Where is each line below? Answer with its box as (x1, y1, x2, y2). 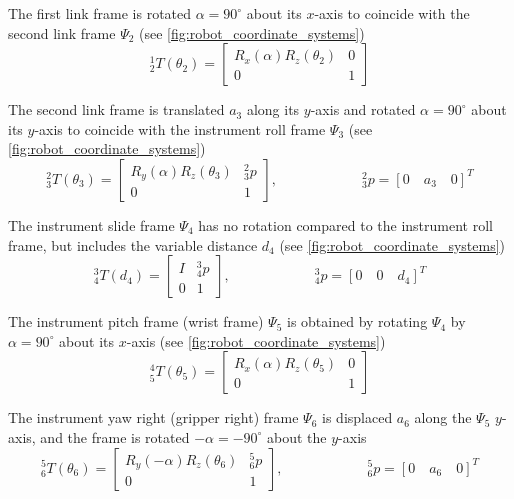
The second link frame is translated (8, 99, 225, 120)
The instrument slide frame (8, 214, 175, 235)
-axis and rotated (310, 99, 416, 120)
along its (246, 99, 300, 120)
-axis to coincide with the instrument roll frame (34, 118, 326, 139)
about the (267, 426, 327, 447)
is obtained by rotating (287, 311, 428, 332)
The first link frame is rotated (8, 3, 192, 23)
